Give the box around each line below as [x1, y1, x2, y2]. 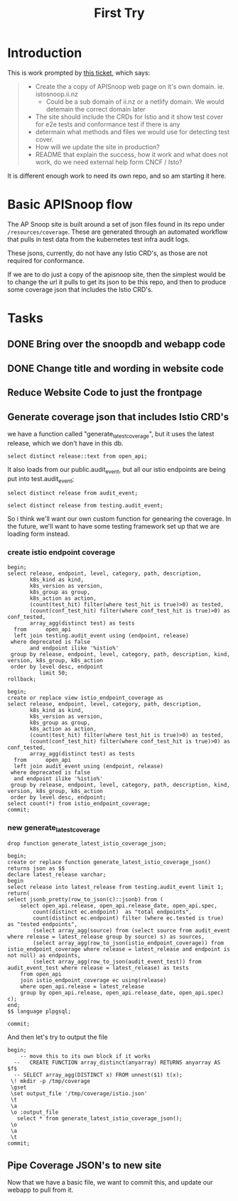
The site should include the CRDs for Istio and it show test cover [35, 112, 224, 121]
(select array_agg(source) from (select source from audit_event [33, 927, 231, 935]
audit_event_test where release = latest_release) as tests [7, 964, 190, 971]
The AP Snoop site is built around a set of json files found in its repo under [7, 220, 225, 228]
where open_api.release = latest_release [20, 983, 144, 991]
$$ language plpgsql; [7, 1008, 72, 1016]
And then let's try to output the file [7, 1033, 108, 1042]
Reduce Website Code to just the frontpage [7, 387, 202, 399]
